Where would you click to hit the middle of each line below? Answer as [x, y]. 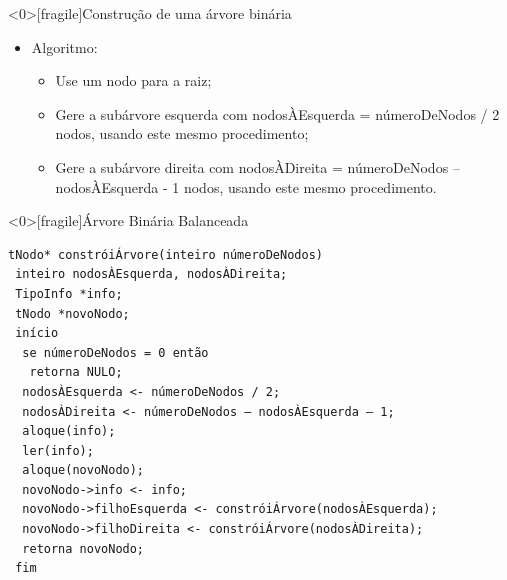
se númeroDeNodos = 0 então [115, 352]
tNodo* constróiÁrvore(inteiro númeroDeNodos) [165, 254]
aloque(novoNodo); [83, 470]
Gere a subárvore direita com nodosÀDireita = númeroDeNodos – [257, 166]
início [37, 333]
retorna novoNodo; [83, 548]
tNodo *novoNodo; [72, 313]
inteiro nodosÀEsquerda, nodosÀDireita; [151, 274]
